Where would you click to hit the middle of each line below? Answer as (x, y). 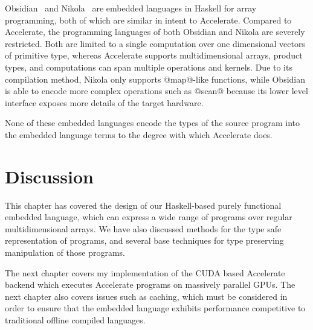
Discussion (49, 176)
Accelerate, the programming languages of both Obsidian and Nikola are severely (155, 32)
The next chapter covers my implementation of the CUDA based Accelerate (145, 272)
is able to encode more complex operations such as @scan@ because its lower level (156, 91)
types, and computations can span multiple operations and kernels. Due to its (149, 67)
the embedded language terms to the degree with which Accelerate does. (139, 134)
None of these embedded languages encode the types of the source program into (153, 123)
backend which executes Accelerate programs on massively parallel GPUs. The (150, 284)
